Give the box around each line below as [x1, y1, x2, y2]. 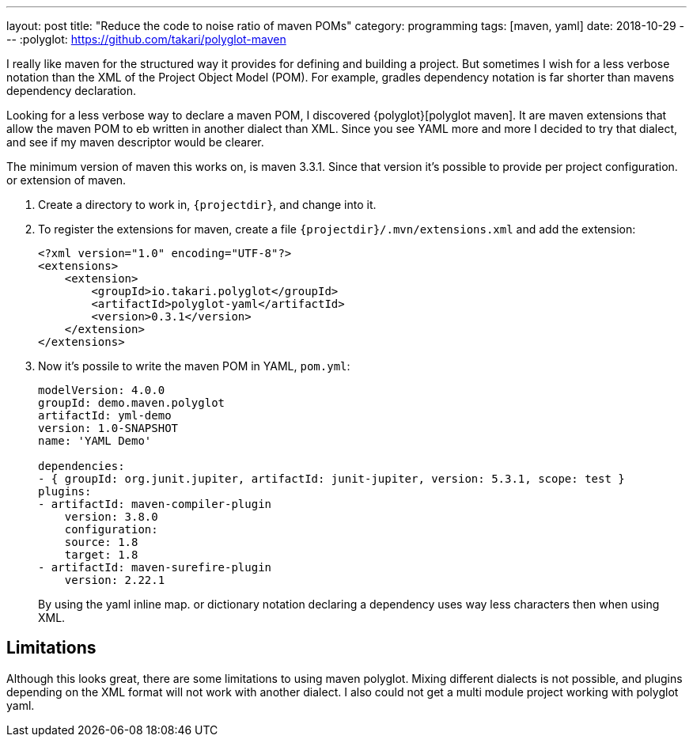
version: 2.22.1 [64, 574, 165, 586]
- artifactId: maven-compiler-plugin [38, 498, 272, 510]
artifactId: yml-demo [38, 409, 172, 422]
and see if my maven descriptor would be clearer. [6, 135, 264, 149]
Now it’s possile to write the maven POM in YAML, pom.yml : [38, 359, 350, 373]
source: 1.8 [64, 536, 138, 548]
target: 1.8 [64, 548, 138, 561]
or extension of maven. [6, 173, 127, 187]
